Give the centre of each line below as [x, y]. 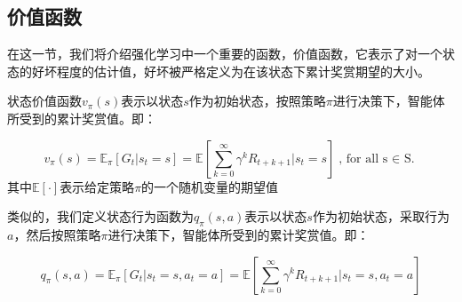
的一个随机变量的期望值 [210, 186]
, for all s [363, 159]
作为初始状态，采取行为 [381, 216]
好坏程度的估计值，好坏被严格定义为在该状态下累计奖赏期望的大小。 [231, 71]
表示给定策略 [97, 186]
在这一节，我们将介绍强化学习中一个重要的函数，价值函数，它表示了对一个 [225, 54]
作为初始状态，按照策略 [257, 101]
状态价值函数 [44, 101]
